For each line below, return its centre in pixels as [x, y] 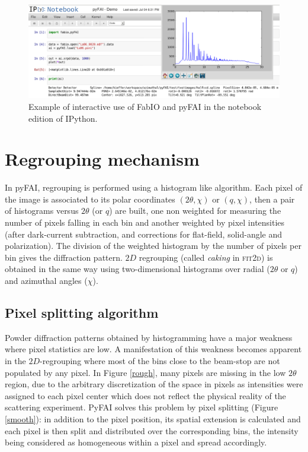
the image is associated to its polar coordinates [90, 199]
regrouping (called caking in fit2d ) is [206, 257]
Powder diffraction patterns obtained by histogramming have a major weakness [149, 337]
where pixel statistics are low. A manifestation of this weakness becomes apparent [153, 349]
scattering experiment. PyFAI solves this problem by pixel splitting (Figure [142, 407]
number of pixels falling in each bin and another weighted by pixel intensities [145, 222]
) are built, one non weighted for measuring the [195, 211]
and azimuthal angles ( [46, 280]
